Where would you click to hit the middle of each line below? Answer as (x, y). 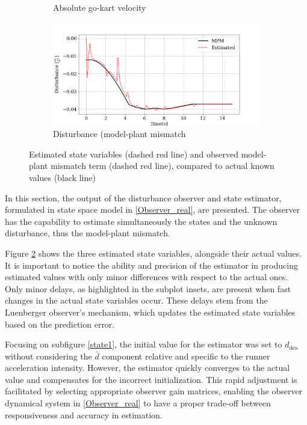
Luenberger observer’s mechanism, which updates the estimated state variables (150, 312)
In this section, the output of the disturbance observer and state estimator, (143, 197)
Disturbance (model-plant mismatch (119, 134)
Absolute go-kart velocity (100, 7)
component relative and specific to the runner (186, 356)
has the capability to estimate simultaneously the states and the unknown (141, 221)
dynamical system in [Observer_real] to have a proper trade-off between (138, 403)
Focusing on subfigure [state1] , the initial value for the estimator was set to (144, 344)
